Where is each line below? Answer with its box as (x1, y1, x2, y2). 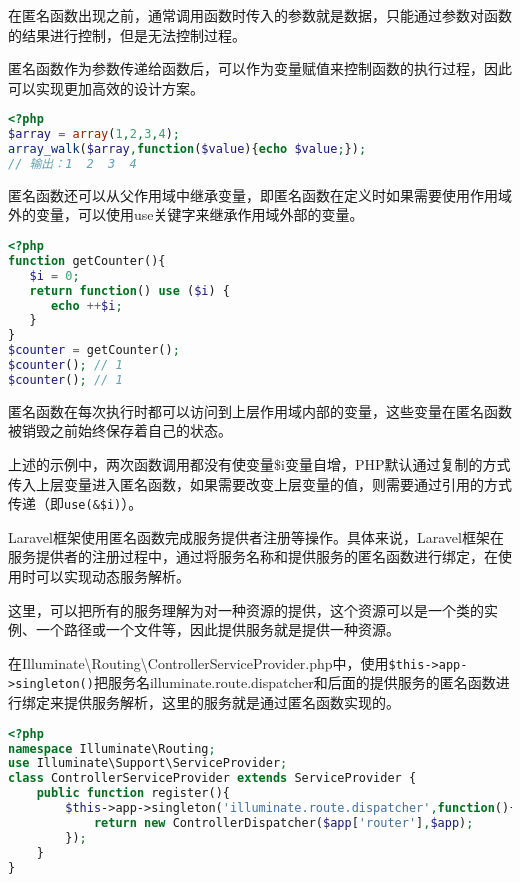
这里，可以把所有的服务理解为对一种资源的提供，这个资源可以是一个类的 (8, 599, 484, 620)
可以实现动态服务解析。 (35, 566, 190, 587)
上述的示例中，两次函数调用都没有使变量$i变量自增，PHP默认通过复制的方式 (8, 454, 511, 474)
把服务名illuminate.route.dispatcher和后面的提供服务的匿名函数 (93, 672, 496, 693)
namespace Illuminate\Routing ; (8, 741, 216, 756)
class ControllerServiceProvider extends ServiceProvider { (8, 771, 417, 786)
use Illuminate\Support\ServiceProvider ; (8, 756, 288, 771)
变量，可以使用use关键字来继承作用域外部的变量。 (35, 204, 364, 225)
